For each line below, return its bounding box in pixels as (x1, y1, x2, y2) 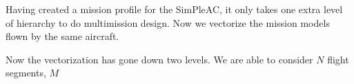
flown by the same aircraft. (6, 29, 119, 43)
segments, (6, 65, 46, 80)
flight (327, 52, 349, 66)
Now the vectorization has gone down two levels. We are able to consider (6, 52, 313, 66)
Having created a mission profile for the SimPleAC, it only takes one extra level (6, 2, 343, 16)
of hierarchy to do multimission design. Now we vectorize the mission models (6, 15, 330, 30)
